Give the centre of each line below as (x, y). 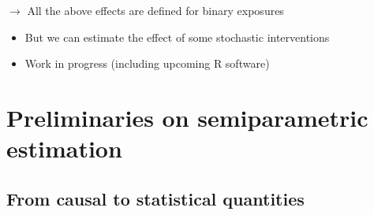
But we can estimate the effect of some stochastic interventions (177, 37)
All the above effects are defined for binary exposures (155, 10)
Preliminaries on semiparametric (187, 117)
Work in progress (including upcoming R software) (147, 63)
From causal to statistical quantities (155, 198)
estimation (64, 148)
